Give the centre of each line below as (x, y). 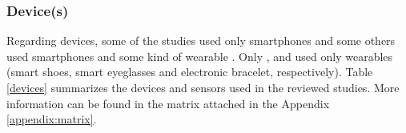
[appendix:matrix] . (52, 119)
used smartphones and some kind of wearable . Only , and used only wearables (200, 56)
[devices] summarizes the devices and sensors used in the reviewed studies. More (203, 87)
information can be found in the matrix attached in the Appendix (168, 103)
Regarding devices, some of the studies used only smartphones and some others (201, 40)
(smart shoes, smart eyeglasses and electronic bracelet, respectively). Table (190, 72)
